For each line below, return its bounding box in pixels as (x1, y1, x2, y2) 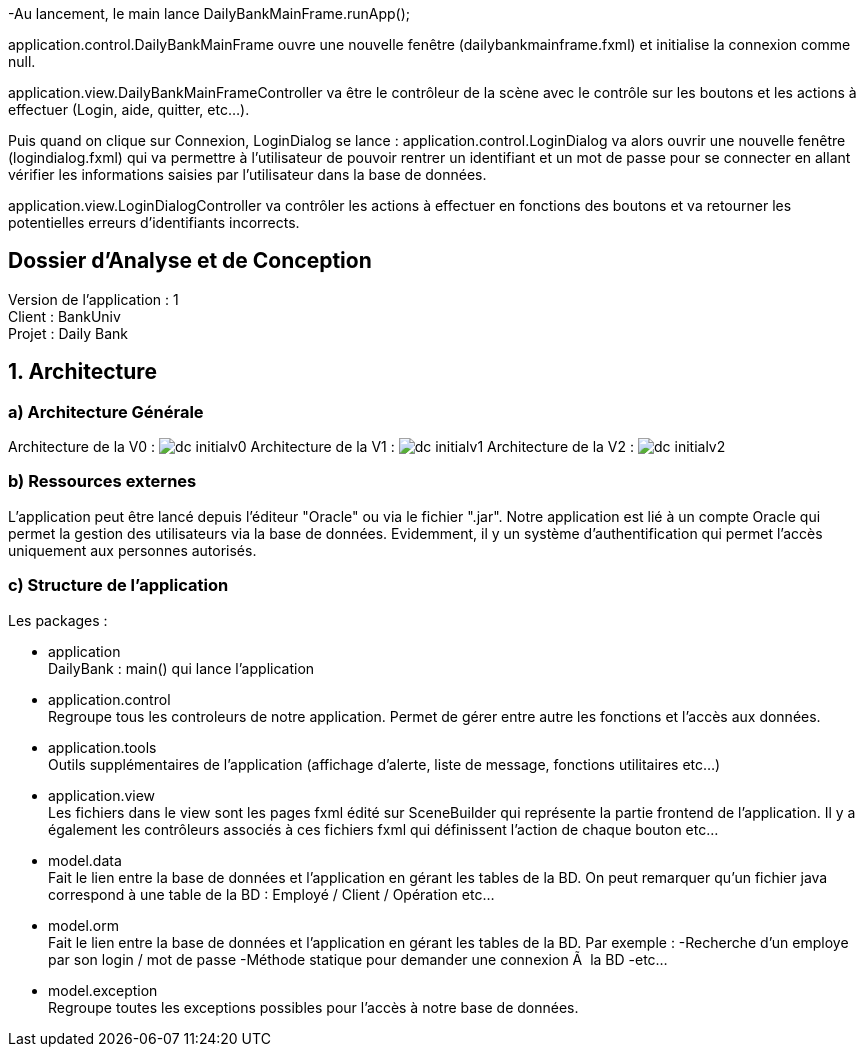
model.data (48, 851, 122, 869)
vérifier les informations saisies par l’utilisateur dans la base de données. (8, 166, 487, 183)
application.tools (48, 738, 157, 756)
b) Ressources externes (8, 471, 197, 492)
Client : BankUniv (8, 307, 121, 325)
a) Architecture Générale (8, 401, 204, 422)
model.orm (48, 916, 119, 934)
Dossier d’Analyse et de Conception (8, 248, 372, 274)
